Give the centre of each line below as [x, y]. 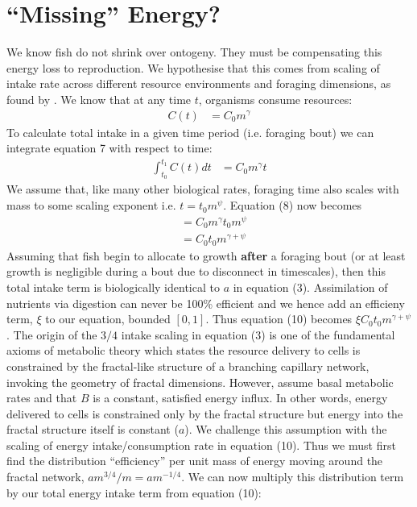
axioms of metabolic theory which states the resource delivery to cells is [184, 350]
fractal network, [45, 477]
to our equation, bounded [108, 319]
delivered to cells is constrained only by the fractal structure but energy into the [205, 413]
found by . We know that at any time [99, 99]
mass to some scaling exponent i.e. [91, 205]
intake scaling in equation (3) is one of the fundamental [258, 334]
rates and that [42, 398]
